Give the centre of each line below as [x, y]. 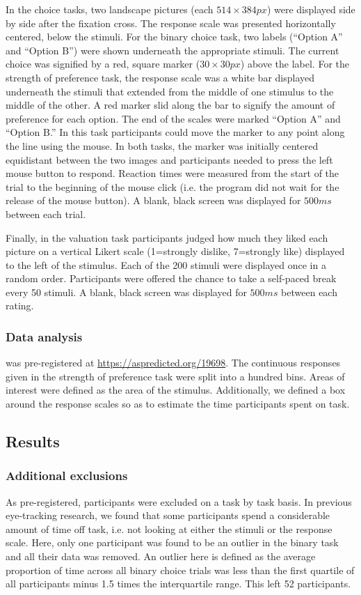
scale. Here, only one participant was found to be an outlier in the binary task [172, 542]
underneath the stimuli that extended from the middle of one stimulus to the [170, 91]
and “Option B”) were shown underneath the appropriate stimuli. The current [173, 50]
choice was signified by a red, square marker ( [103, 64]
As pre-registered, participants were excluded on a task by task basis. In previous [179, 501]
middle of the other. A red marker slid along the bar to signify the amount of [170, 105]
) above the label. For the [295, 64]
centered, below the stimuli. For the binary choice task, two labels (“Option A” [174, 37]
